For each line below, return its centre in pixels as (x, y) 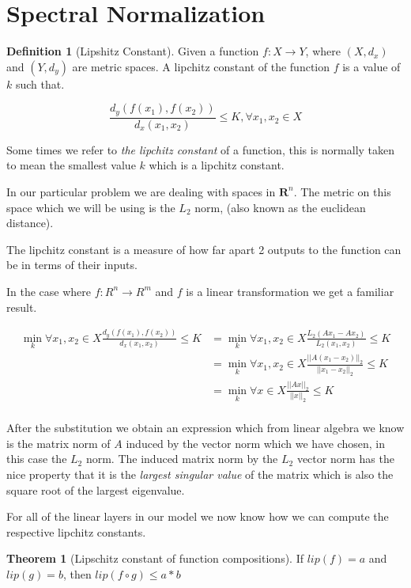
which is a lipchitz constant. (217, 165)
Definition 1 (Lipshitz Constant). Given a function (133, 51)
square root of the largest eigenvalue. (96, 489)
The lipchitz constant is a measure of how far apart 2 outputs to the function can (204, 249)
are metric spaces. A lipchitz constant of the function (201, 66)
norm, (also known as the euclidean (280, 207)
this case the (37, 459)
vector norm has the (345, 459)
